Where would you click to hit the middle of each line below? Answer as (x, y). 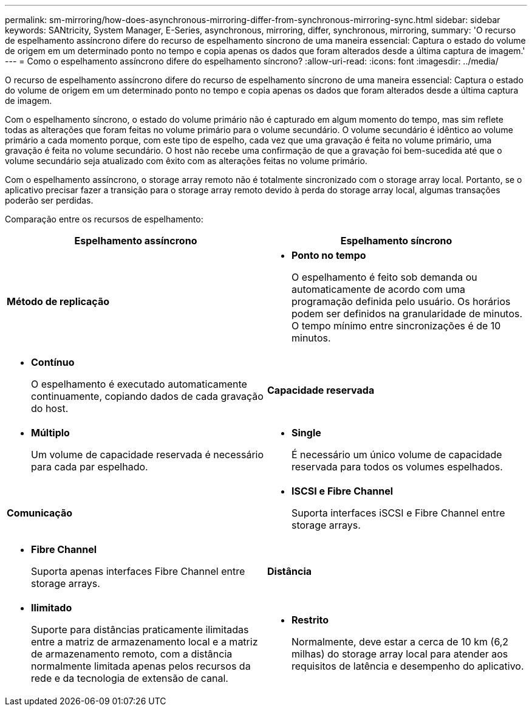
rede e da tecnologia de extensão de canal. (130, 678)
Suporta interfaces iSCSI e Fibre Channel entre (398, 513)
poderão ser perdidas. (49, 200)
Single (306, 433)
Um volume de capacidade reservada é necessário (148, 455)
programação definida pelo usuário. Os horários (401, 301)
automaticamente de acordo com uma (378, 289)
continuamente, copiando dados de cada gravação (147, 396)
